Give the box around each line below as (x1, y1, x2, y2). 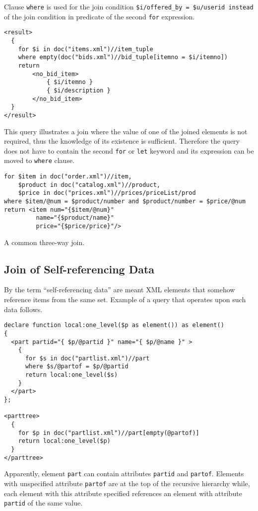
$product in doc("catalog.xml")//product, (18, 181, 160, 188)
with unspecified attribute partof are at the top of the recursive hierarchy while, (4, 478, 250, 489)
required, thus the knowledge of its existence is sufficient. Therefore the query (4, 136, 240, 146)
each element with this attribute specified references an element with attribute (4, 488, 242, 498)
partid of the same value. (4, 498, 83, 508)
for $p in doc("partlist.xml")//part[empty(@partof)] (18, 429, 199, 436)
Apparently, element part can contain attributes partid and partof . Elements (4, 468, 244, 479)
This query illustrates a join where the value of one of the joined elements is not (4, 126, 248, 136)
